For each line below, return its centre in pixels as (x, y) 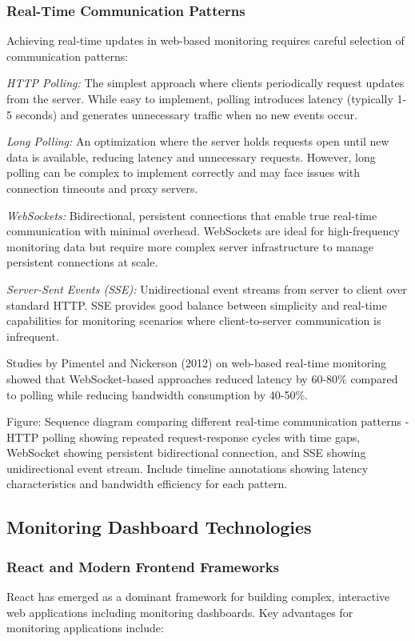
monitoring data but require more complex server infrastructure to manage (190, 246)
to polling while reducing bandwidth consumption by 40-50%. (158, 394)
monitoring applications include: (85, 628)
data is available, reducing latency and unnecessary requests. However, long (191, 156)
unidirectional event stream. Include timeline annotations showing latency (188, 468)
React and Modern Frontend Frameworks (143, 566)
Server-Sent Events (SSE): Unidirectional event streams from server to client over (207, 288)
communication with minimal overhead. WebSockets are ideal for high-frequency (203, 231)
